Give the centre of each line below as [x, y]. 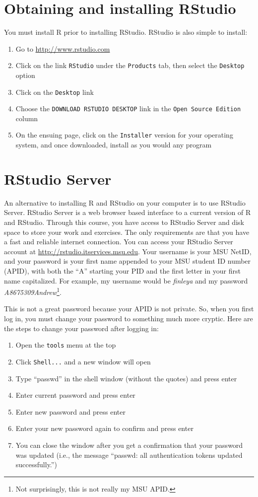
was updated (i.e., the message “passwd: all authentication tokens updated [129, 455]
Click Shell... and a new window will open [83, 361]
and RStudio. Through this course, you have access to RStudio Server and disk [124, 222]
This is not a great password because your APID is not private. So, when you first [129, 309]
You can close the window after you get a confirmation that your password [129, 445]
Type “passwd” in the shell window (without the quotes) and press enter [126, 378]
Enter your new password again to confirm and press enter [104, 428]
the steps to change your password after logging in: [81, 328]
